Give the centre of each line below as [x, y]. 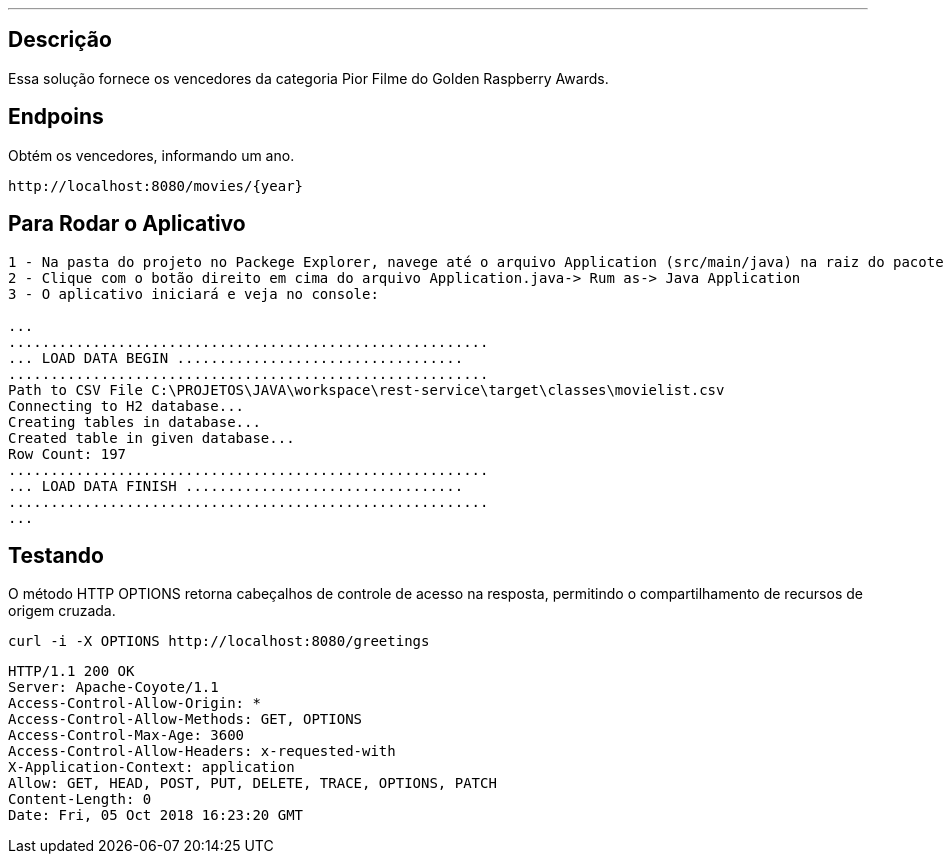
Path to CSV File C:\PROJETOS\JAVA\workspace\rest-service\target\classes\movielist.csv [366, 389]
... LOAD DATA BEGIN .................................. [236, 357]
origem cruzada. [62, 611]
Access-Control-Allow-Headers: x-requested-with [202, 751]
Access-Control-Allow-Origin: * [134, 703]
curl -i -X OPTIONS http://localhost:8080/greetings [219, 641]
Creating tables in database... [134, 421]
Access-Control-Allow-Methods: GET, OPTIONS [185, 719]
